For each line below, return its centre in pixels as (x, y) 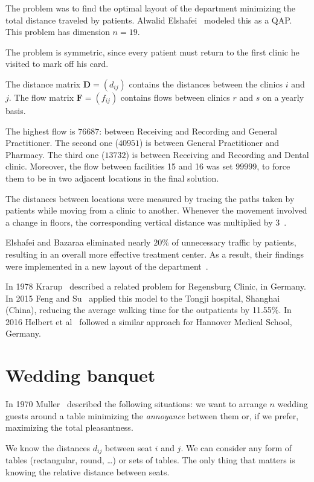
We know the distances (48, 447)
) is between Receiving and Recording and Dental (217, 154)
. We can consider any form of (236, 447)
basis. (16, 110)
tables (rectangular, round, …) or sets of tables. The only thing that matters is (150, 460)
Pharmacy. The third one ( (55, 154)
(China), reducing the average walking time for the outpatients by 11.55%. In (149, 310)
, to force (274, 166)
